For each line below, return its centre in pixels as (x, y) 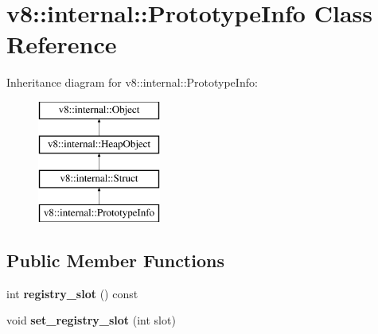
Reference (62, 44)
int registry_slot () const (72, 293)
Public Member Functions (115, 260)
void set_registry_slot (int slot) (91, 320)
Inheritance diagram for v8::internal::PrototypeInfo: (132, 82)
